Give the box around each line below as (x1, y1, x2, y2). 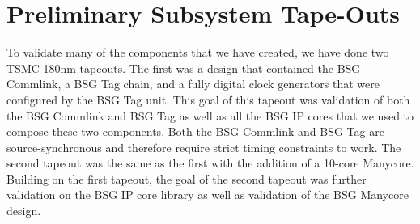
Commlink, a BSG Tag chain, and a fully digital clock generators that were (6, 75, 380, 92)
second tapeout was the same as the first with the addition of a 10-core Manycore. (6, 154, 414, 171)
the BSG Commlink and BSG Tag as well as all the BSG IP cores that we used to (6, 107, 414, 124)
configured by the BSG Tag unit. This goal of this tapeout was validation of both (6, 91, 410, 108)
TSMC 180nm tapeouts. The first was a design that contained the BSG (6, 59, 361, 76)
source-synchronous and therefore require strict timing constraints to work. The (6, 138, 401, 155)
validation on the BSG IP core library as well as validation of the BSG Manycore (6, 186, 409, 203)
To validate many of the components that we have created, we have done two (6, 44, 389, 61)
